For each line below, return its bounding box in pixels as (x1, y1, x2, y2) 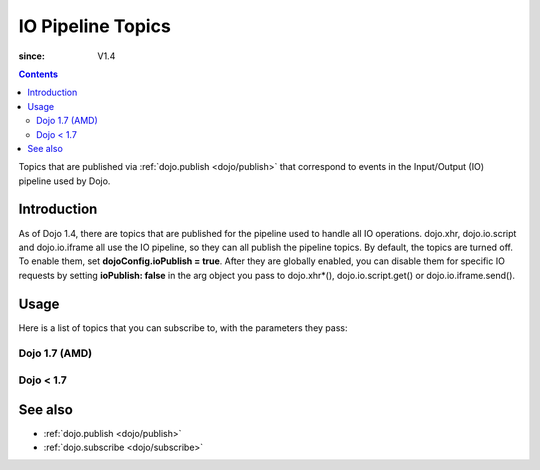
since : (18, 50, 45, 62)
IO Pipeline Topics (18, 15, 172, 37)
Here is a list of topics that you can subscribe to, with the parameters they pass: (18, 321, 348, 334)
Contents (18, 68, 59, 80)
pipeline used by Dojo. (18, 175, 111, 187)
